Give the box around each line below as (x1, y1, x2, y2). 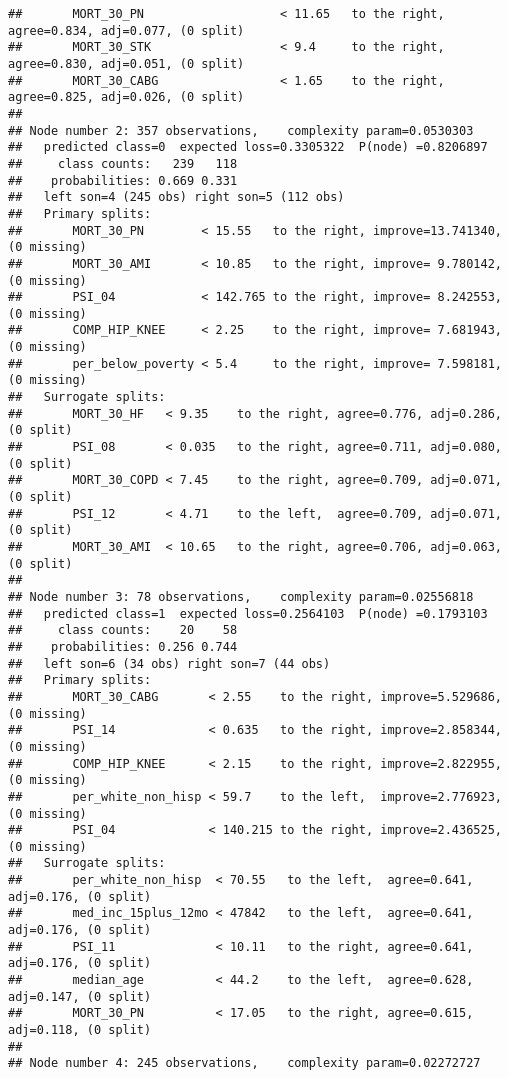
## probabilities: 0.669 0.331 (8, 173, 238, 188)
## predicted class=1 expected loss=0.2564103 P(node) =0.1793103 (8, 606, 488, 621)
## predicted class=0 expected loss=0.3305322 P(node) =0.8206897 (8, 140, 488, 155)
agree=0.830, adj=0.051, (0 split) (8, 56, 245, 71)
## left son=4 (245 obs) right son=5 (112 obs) (8, 190, 345, 205)
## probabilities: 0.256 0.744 (8, 639, 238, 654)
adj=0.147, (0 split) (8, 989, 152, 1004)
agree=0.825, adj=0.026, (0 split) (8, 90, 245, 105)
